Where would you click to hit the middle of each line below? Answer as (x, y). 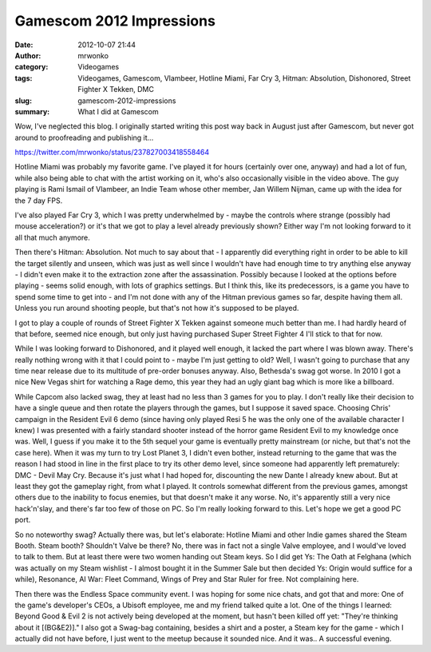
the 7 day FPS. (39, 201)
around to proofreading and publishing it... (84, 137)
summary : (32, 111)
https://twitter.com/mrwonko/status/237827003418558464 (112, 153)
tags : (24, 78)
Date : (24, 45)
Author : (28, 55)
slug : (23, 101)
